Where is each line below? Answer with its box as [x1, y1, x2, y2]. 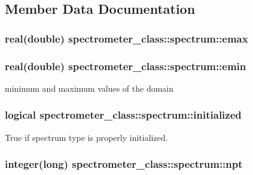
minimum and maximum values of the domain [5, 82, 174, 94]
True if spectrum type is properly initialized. [5, 131, 168, 143]
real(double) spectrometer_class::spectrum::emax [5, 31, 248, 46]
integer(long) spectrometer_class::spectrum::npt [5, 156, 243, 171]
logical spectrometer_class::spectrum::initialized [5, 107, 242, 122]
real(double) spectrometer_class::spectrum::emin [5, 58, 246, 73]
